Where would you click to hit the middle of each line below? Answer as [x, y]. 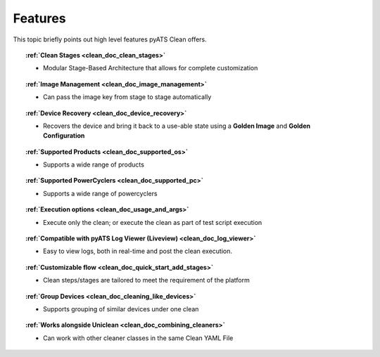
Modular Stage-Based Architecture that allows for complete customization [151, 68]
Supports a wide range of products [94, 164]
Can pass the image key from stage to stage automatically [127, 97]
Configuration [64, 136]
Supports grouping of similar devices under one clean [121, 309]
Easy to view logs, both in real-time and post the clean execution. [138, 251]
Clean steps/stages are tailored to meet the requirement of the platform [146, 280]
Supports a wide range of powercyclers [100, 193]
